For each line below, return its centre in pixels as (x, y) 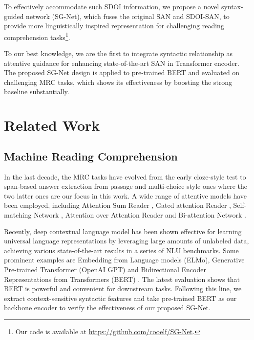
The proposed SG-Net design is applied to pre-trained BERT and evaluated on (122, 72)
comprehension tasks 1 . (37, 36)
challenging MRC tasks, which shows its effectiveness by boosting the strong (118, 82)
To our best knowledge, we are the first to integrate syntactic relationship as (118, 53)
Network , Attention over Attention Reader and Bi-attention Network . (140, 214)
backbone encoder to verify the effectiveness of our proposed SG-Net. (107, 308)
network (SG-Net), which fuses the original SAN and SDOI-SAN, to (128, 16)
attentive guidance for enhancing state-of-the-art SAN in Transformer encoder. (122, 63)
